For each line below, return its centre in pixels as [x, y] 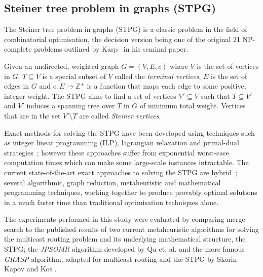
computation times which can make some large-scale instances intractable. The [126, 162]
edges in [17, 86]
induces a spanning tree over [71, 106]
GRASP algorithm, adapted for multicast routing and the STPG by [109, 259]
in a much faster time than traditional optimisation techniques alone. [111, 202]
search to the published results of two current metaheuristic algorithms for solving [131, 229]
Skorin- [228, 259]
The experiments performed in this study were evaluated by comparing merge [125, 219]
